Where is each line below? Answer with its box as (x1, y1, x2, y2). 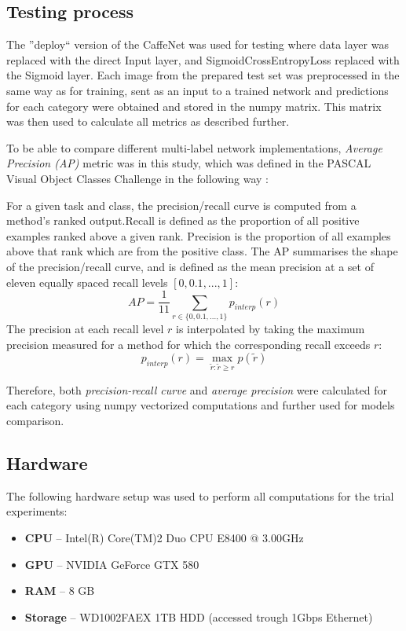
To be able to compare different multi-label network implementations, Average (6, 139, 382, 156)
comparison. (6, 413, 64, 429)
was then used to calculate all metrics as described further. (6, 113, 290, 130)
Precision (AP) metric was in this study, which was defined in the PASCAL (6, 155, 371, 171)
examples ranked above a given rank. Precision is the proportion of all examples (6, 227, 391, 244)
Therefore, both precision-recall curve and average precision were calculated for (6, 381, 387, 398)
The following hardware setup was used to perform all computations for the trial (6, 487, 394, 504)
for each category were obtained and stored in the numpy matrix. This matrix (6, 97, 382, 114)
